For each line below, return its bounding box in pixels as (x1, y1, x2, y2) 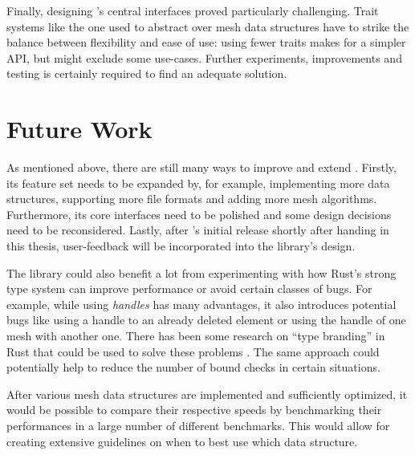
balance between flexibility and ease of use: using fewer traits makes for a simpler (6, 34, 406, 51)
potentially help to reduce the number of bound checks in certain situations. (6, 359, 380, 376)
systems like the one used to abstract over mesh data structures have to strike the (6, 18, 409, 35)
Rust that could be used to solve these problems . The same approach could (6, 343, 380, 360)
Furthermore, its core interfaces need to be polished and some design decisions (6, 205, 392, 222)
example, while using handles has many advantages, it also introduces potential (6, 295, 397, 312)
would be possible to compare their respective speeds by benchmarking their (6, 401, 382, 418)
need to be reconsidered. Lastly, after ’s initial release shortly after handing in (6, 221, 389, 238)
